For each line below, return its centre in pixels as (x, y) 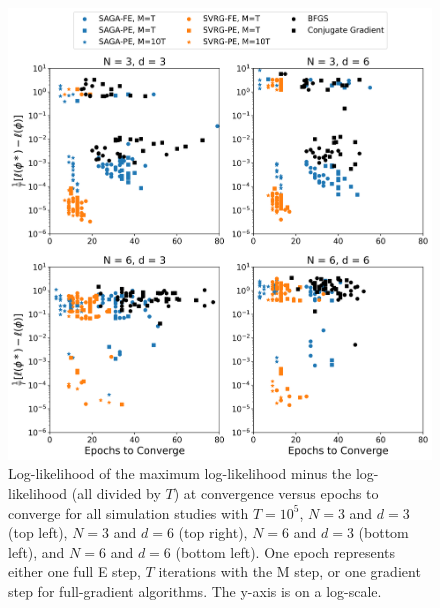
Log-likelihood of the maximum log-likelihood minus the (180, 473)
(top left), (38, 532)
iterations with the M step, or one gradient (289, 571)
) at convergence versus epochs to (276, 492)
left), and (36, 551)
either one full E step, (74, 571)
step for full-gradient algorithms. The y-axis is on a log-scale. (195, 590)
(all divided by (116, 492)
